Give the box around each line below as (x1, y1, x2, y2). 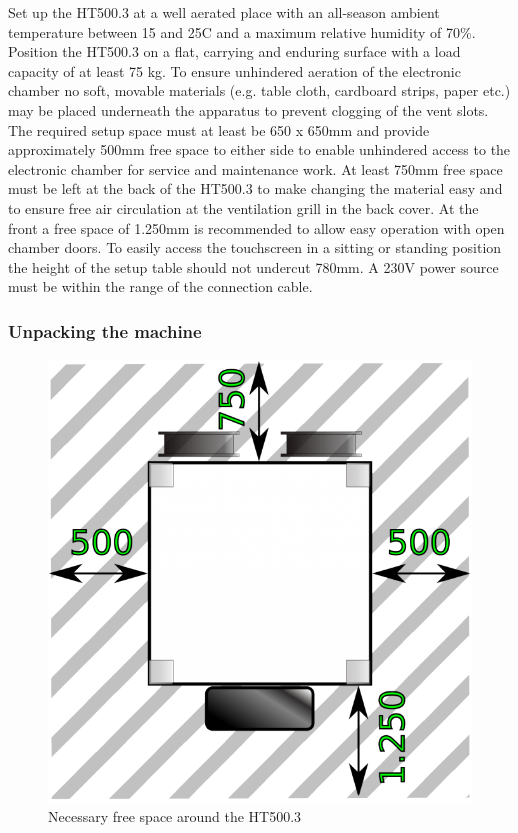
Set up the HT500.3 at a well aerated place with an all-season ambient (8, 2, 440, 22)
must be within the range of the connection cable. (8, 276, 313, 297)
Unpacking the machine (8, 318, 202, 343)
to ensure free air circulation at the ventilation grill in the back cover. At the (8, 197, 479, 218)
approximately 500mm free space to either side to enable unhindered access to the (8, 139, 511, 160)
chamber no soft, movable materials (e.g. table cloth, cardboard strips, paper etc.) (8, 80, 511, 101)
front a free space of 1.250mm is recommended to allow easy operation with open (8, 217, 505, 238)
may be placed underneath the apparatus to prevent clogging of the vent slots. (8, 99, 489, 120)
